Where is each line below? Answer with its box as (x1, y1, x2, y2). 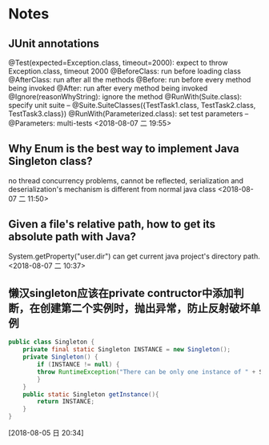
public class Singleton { (8, 338, 94, 347)
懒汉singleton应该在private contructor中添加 (8, 287, 234, 300)
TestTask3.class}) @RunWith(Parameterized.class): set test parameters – (8, 109, 249, 118)
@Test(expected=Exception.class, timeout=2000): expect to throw (8, 58, 228, 67)
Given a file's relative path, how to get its (8, 218, 216, 231)
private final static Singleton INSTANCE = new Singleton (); (22, 346, 231, 354)
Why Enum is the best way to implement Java (8, 142, 240, 156)
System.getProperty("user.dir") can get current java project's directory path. (8, 251, 260, 261)
